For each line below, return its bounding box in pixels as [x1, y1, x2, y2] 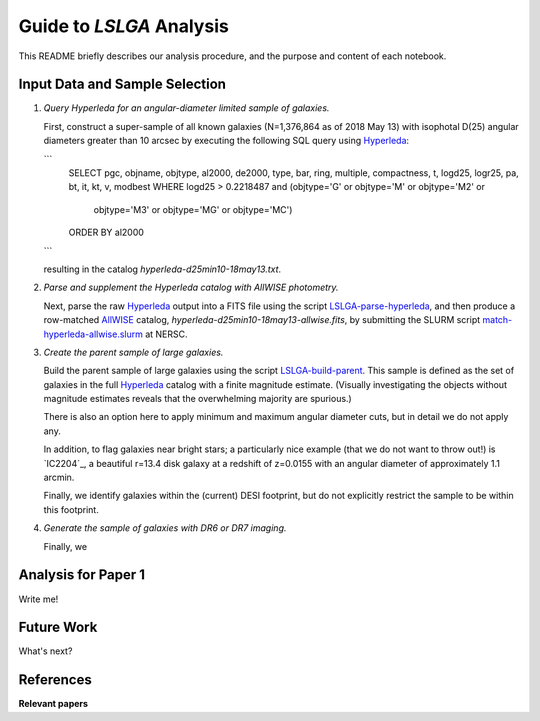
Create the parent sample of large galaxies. [43, 346, 224, 358]
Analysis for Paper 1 [18, 566, 145, 584]
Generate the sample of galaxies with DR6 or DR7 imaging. [43, 522, 287, 534]
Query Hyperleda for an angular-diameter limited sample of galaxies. [43, 102, 330, 114]
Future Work [18, 619, 98, 636]
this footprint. [43, 503, 99, 515]
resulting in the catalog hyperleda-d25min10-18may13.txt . [43, 263, 282, 275]
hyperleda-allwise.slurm [43, 328, 144, 340]
